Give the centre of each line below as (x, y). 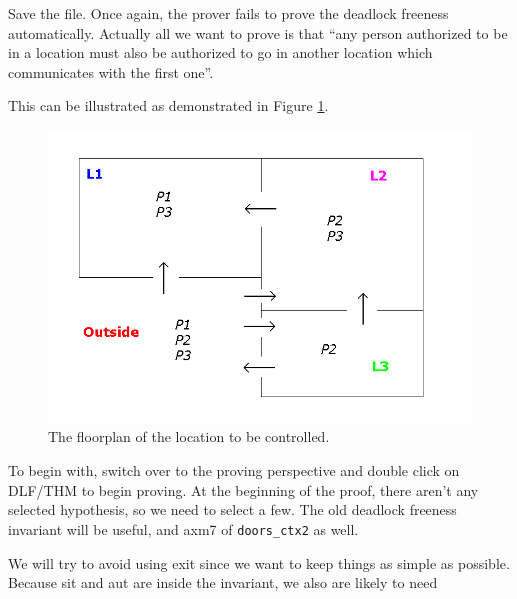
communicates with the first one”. (111, 71)
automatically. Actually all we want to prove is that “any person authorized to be (258, 32)
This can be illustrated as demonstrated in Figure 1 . (168, 105)
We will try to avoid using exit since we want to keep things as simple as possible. (259, 562)
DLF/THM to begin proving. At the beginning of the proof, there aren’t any (243, 489)
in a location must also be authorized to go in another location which (220, 52)
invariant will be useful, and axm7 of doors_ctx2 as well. (183, 528)
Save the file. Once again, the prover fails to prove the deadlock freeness (228, 13)
